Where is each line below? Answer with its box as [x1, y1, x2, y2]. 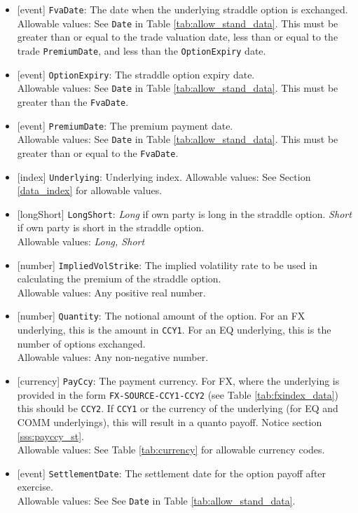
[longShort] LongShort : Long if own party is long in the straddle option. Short [17, 206, 352, 221]
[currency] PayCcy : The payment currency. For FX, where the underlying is [17, 373, 340, 388]
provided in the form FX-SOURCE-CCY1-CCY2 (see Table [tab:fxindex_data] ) [17, 387, 339, 402]
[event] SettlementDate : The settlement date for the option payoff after [17, 465, 326, 480]
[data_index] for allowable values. [17, 183, 163, 198]
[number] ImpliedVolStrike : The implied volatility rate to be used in [17, 257, 317, 272]
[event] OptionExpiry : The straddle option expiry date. [17, 67, 255, 81]
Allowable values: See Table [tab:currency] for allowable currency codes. [17, 442, 325, 457]
